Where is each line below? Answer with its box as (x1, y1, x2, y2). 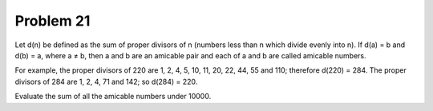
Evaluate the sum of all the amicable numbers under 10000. (14, 92, 212, 101)
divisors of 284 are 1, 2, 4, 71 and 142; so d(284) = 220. (14, 77, 198, 86)
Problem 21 (14, 12, 91, 30)
